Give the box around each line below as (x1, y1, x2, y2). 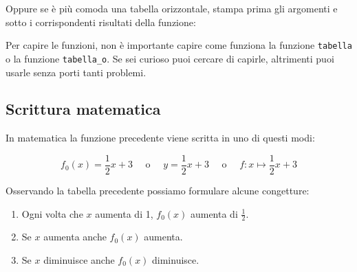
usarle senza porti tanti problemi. (6, 65, 147, 79)
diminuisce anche (43, 252, 115, 267)
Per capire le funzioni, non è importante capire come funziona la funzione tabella (6, 38, 352, 52)
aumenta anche (43, 229, 107, 244)
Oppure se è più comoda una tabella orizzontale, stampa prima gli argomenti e (6, 1, 338, 15)
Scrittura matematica (6, 98, 161, 120)
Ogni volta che (21, 206, 83, 220)
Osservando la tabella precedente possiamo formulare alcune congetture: (6, 183, 310, 197)
